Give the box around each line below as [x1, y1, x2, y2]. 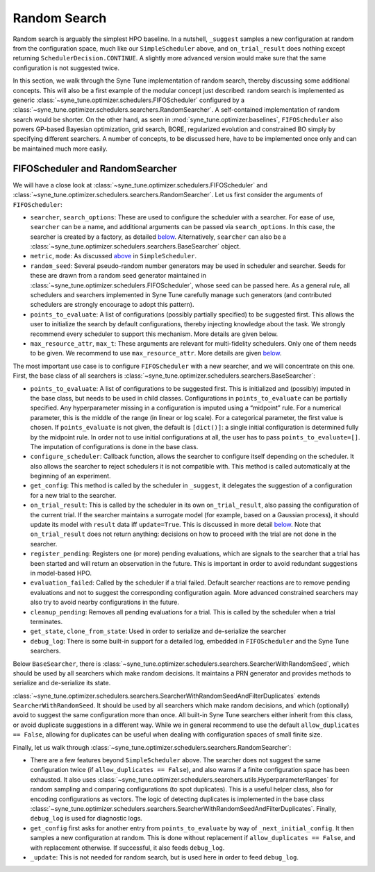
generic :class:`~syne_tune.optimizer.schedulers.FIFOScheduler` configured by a [12, 96, 245, 104]
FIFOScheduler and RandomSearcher [12, 162, 177, 174]
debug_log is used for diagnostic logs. [30, 814, 142, 823]
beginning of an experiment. [30, 472, 111, 480]
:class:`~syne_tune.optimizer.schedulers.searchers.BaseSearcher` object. [30, 242, 241, 251]
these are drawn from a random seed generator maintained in [30, 271, 206, 280]
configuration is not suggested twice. [12, 63, 120, 72]
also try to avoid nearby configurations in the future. [30, 598, 180, 607]
